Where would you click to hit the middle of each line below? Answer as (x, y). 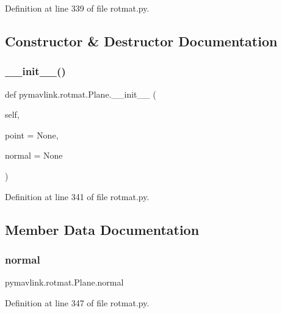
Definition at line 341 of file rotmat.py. (77, 196)
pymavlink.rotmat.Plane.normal (64, 282)
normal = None (34, 155)
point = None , (32, 135)
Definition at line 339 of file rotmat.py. (77, 8)
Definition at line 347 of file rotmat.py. (77, 302)
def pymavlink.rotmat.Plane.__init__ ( (81, 94)
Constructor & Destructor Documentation (141, 41)
